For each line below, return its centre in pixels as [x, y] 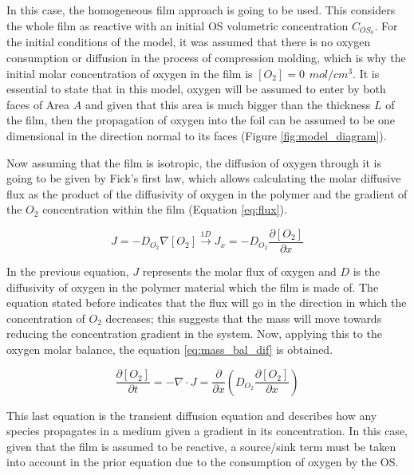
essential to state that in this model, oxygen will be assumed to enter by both [196, 89]
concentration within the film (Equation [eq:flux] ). [165, 209]
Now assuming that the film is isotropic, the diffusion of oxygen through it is [194, 162]
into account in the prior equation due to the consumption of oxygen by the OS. [203, 462]
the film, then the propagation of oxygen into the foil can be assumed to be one [201, 120]
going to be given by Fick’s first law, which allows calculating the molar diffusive [204, 178]
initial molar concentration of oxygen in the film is [130, 73]
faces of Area [38, 104]
